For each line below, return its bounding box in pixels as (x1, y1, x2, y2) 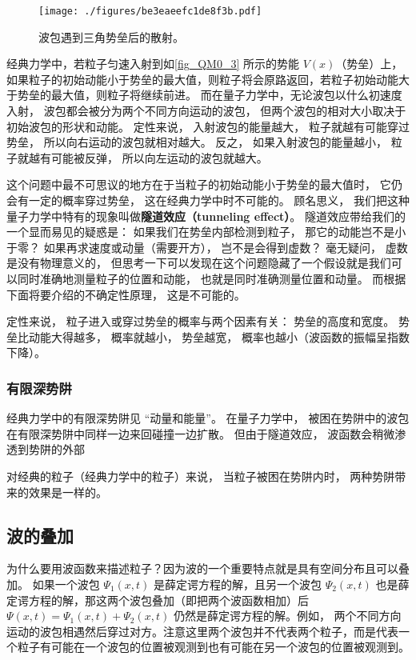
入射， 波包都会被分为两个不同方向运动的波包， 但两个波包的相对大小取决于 (6, 102, 406, 119)
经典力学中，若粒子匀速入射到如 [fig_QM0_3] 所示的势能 (6, 55, 299, 72)
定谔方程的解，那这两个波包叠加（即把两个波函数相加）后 (6, 591, 309, 608)
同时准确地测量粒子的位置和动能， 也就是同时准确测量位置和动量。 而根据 (17, 270, 406, 286)
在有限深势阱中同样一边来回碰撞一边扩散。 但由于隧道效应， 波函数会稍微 (6, 425, 395, 442)
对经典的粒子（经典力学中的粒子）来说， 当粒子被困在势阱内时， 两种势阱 (6, 467, 395, 484)
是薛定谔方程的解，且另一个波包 (154, 575, 322, 592)
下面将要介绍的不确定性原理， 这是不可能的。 (6, 286, 246, 302)
